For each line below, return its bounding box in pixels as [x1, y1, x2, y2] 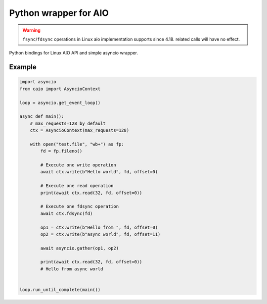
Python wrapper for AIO [9, 7, 109, 18]
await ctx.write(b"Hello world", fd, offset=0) [40, 169, 158, 175]
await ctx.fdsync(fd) [40, 210, 93, 216]
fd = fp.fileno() [40, 149, 83, 154]
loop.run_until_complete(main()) [19, 287, 101, 293]
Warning [22, 27, 41, 33]
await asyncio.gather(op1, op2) [40, 245, 119, 251]
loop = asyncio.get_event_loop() [19, 100, 101, 105]
